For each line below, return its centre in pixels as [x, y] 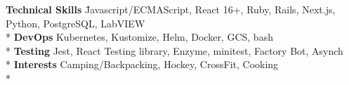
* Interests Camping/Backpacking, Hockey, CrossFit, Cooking [142, 64]
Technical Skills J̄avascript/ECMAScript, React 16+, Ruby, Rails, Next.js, [171, 9]
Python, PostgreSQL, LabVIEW [75, 23]
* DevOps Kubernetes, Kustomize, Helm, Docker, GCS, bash [139, 37]
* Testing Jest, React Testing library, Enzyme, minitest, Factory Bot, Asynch [174, 50]
